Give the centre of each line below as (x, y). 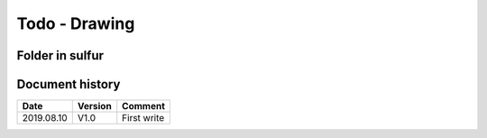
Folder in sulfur (60, 55)
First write (143, 118)
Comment (144, 106)
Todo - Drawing (76, 23)
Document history (69, 84)
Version (94, 106)
